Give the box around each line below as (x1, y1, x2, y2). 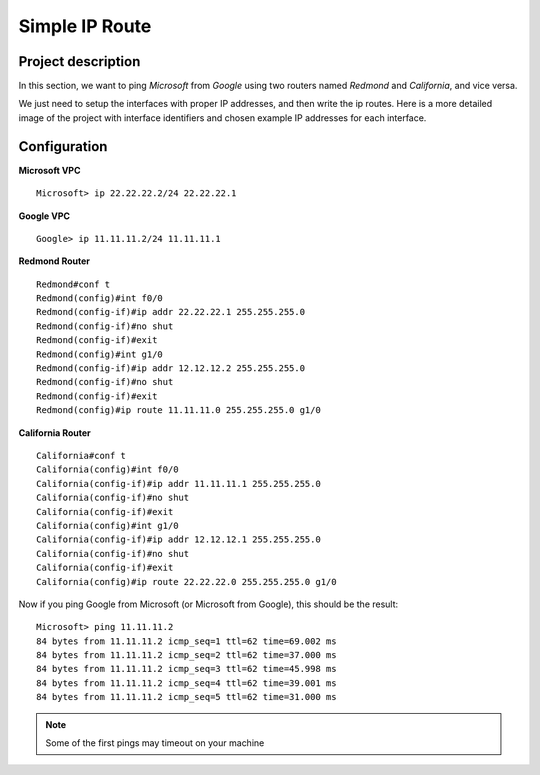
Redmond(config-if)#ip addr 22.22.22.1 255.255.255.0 (36, 306, 305, 318)
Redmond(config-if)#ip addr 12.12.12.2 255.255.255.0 (36, 363, 305, 374)
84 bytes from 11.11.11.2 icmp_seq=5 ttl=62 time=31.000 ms (36, 691, 337, 703)
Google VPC (18, 210, 70, 222)
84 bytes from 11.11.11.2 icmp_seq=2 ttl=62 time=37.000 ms (36, 650, 337, 661)
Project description (18, 53, 141, 70)
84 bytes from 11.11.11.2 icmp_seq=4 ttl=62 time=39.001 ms (36, 677, 337, 689)
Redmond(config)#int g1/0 (36, 348, 164, 360)
